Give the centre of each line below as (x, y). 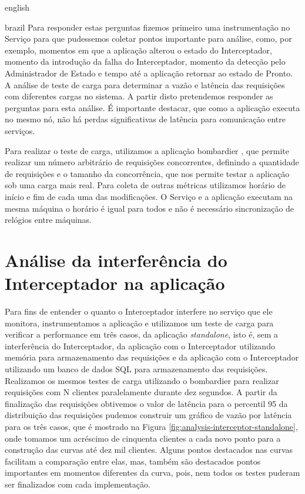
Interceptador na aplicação (115, 283)
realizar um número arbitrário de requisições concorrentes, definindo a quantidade (152, 162)
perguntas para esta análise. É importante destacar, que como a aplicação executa (152, 107)
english (17, 7)
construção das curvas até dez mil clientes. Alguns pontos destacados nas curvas (149, 450)
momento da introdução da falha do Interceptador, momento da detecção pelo (145, 61)
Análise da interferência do (116, 260)
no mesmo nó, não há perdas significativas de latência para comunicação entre (145, 119)
